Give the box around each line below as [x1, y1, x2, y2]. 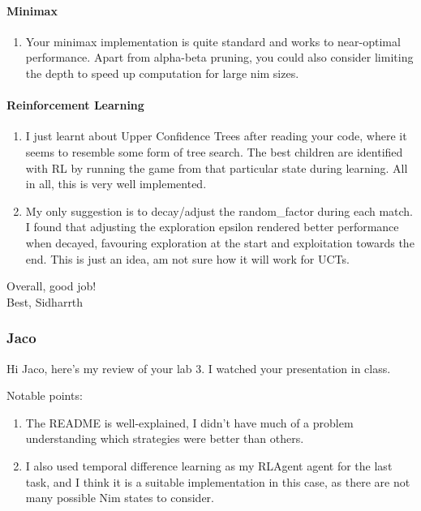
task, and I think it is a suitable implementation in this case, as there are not [25, 473, 410, 490]
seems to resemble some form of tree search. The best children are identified [25, 143, 403, 160]
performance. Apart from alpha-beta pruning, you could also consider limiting [25, 49, 414, 66]
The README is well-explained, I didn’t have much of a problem [25, 414, 354, 431]
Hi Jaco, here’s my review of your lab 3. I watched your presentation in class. [6, 359, 391, 376]
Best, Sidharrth [6, 293, 84, 310]
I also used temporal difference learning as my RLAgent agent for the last [25, 457, 393, 474]
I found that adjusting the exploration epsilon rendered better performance [25, 218, 399, 235]
